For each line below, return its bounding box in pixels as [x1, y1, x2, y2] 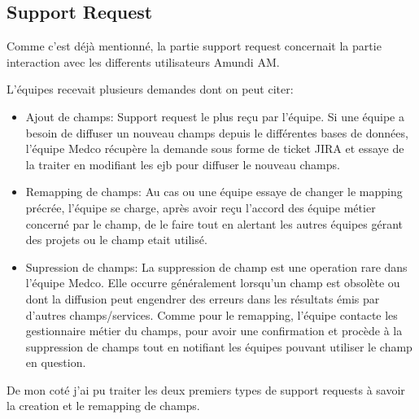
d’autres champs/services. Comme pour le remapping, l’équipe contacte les [25, 306, 398, 323]
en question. [25, 354, 86, 371]
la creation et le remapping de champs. [7, 397, 200, 414]
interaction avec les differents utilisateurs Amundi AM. [7, 53, 280, 70]
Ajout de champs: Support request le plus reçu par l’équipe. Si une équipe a [25, 107, 404, 124]
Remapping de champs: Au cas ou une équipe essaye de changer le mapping [25, 183, 403, 200]
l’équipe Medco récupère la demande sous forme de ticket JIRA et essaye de [25, 140, 404, 157]
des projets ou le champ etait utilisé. [25, 231, 207, 248]
